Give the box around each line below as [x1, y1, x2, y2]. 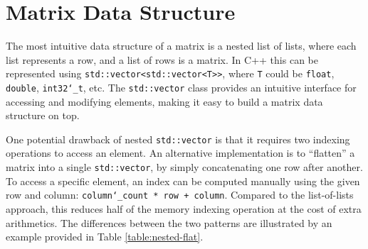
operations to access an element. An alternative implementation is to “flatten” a [6, 145, 355, 160]
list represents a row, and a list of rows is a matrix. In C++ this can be [6, 52, 318, 67]
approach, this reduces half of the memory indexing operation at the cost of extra [6, 201, 362, 216]
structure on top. [6, 108, 80, 123]
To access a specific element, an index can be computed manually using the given [6, 173, 360, 188]
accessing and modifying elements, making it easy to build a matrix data [6, 94, 323, 109]
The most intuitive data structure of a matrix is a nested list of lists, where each [6, 38, 357, 53]
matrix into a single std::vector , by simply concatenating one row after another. [6, 160, 363, 175]
